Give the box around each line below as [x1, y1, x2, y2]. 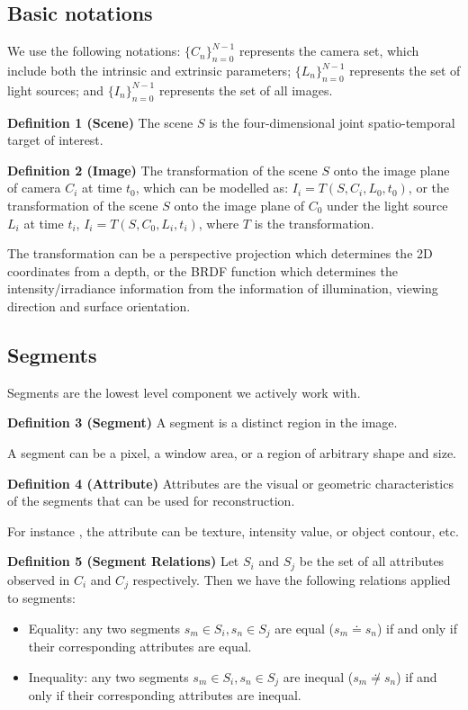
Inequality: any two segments [28, 667, 189, 686]
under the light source [327, 195, 448, 214]
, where [198, 213, 239, 232]
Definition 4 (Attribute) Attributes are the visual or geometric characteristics [7, 473, 454, 492]
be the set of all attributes [299, 552, 445, 571]
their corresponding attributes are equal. [28, 637, 252, 656]
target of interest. [7, 130, 103, 149]
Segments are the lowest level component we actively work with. [7, 382, 361, 401]
